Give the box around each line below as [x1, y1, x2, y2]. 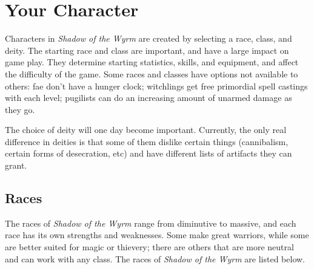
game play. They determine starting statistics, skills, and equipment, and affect [5, 56, 299, 68]
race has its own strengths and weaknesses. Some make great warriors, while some [5, 228, 309, 241]
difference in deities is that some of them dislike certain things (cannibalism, [5, 135, 289, 147]
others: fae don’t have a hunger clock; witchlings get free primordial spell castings [5, 79, 308, 92]
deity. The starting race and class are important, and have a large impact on [5, 44, 289, 56]
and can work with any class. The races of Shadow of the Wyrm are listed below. [5, 252, 305, 265]
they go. [5, 103, 35, 115]
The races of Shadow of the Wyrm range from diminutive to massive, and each [5, 216, 296, 229]
